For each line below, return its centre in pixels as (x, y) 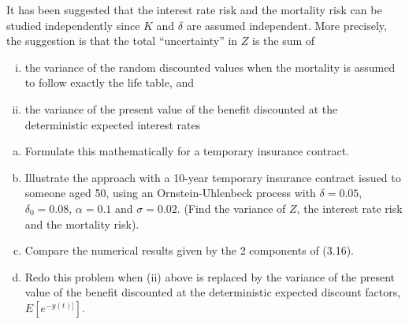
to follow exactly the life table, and (110, 82)
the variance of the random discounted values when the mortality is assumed (210, 67)
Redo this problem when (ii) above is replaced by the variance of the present (210, 276)
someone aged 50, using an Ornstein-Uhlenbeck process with (170, 193)
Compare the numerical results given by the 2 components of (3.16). (190, 250)
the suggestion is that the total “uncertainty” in (122, 41)
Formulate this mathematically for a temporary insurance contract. (187, 151)
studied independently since (73, 25)
